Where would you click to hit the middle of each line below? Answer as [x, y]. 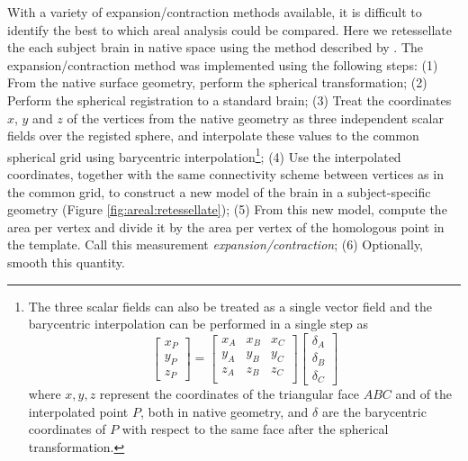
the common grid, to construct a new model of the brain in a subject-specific [219, 191]
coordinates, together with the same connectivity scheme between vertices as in [225, 174]
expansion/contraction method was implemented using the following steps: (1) [223, 64]
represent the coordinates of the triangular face [229, 394]
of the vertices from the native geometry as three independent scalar [255, 118]
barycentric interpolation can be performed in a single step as [198, 324]
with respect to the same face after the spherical [255, 429]
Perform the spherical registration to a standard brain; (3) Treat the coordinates [229, 99]
